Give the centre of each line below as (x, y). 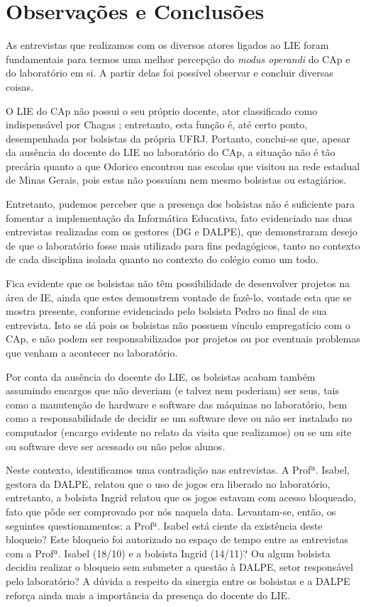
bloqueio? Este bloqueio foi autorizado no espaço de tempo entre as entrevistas (177, 539)
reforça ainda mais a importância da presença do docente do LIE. (148, 595)
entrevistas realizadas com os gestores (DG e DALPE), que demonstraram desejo (182, 232)
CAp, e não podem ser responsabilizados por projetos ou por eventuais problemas (183, 339)
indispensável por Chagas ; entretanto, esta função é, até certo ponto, (157, 124)
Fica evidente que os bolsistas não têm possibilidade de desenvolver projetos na (178, 283)
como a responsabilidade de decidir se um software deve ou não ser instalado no (179, 418)
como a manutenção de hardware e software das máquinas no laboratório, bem (177, 404)
